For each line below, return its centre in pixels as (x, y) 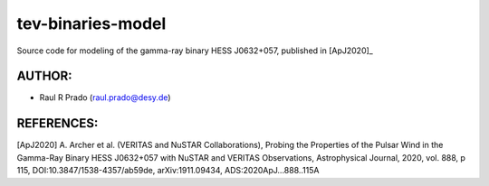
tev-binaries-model (91, 23)
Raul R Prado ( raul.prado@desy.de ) (105, 98)
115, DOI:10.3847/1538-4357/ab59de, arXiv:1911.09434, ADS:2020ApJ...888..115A (168, 171)
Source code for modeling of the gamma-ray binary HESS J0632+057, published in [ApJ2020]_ (195, 51)
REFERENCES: (58, 123)
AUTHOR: (44, 76)
